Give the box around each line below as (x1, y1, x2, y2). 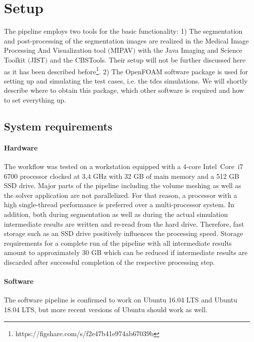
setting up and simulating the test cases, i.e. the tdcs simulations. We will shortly (4, 75, 248, 85)
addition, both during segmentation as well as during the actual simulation (4, 209, 228, 219)
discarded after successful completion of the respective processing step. (4, 257, 215, 267)
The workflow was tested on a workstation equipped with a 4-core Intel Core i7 (4, 161, 243, 171)
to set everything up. (4, 94, 66, 105)
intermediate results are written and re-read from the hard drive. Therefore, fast (4, 218, 244, 229)
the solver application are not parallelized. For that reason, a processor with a (4, 190, 237, 200)
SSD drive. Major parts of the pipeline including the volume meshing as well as (4, 180, 241, 191)
